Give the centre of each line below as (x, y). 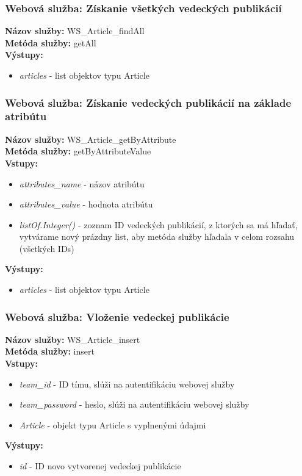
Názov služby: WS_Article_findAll (75, 31)
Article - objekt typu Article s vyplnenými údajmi (113, 424)
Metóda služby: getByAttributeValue (78, 151)
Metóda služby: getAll (51, 42)
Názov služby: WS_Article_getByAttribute (91, 139)
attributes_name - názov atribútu (82, 183)
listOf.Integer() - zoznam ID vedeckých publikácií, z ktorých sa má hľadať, (158, 224)
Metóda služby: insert (50, 351)
